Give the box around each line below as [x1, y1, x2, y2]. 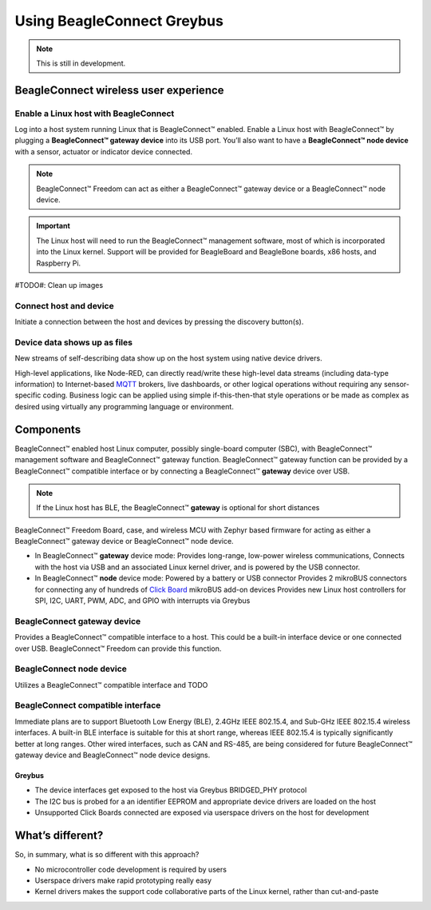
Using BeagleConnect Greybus [14, 12, 223, 30]
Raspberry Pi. [36, 258, 81, 268]
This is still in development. [36, 58, 126, 68]
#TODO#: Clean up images [14, 281, 104, 289]
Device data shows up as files [14, 337, 133, 348]
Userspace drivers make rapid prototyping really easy [34, 876, 212, 885]
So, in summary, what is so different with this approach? [14, 850, 200, 860]
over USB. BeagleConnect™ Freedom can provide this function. [14, 644, 222, 653]
